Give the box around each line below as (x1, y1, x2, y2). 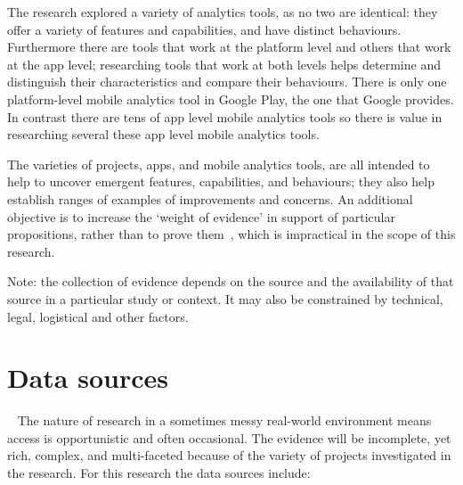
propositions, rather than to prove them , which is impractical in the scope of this (7, 225, 456, 243)
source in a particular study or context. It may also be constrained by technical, (7, 289, 443, 308)
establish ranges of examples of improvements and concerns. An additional (7, 189, 413, 208)
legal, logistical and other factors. (7, 307, 189, 325)
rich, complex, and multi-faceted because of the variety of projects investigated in (7, 446, 451, 464)
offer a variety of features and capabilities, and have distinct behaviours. (7, 20, 402, 38)
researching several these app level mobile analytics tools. (7, 125, 320, 144)
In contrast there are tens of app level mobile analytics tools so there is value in (7, 107, 443, 126)
